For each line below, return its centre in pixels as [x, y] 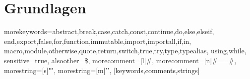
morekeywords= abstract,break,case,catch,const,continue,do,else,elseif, [109, 31]
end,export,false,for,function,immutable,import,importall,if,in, [98, 41]
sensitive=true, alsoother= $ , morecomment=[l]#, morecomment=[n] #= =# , [120, 60]
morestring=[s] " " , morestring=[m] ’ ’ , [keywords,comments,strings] [102, 70]
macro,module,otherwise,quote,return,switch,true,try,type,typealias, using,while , [125, 51]
